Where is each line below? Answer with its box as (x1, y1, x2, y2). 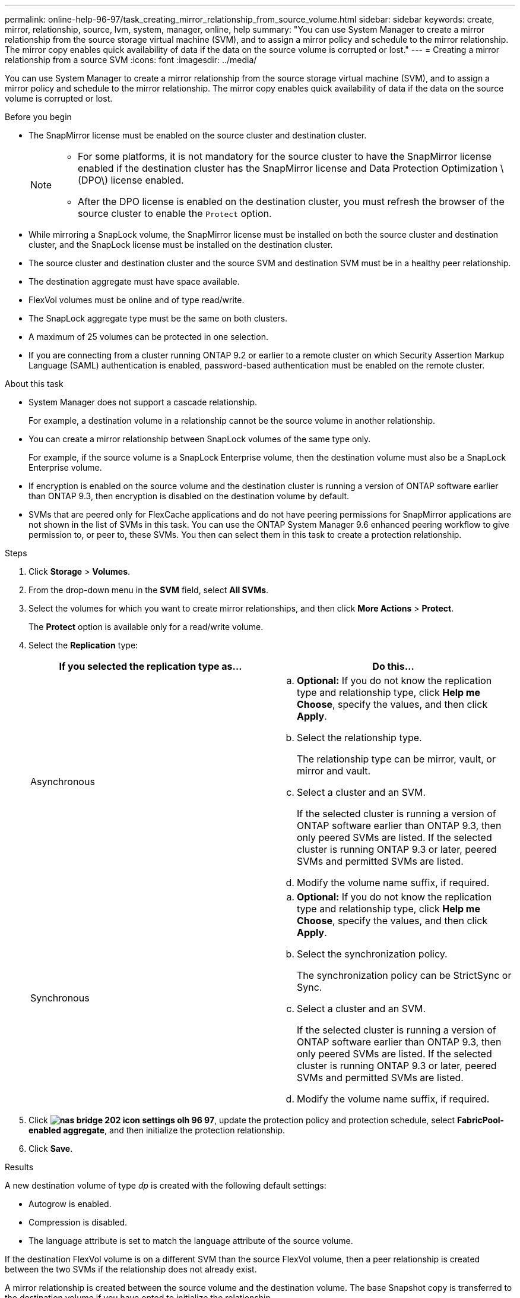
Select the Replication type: (28, 640, 138, 650)
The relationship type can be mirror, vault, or (297, 753, 496, 765)
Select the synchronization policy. (297, 948, 448, 960)
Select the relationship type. (297, 732, 422, 743)
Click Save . (28, 1143, 73, 1154)
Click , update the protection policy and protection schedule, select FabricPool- (28, 1115, 505, 1125)
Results (5, 1162, 34, 1172)
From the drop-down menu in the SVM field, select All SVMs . (28, 585, 269, 595)
